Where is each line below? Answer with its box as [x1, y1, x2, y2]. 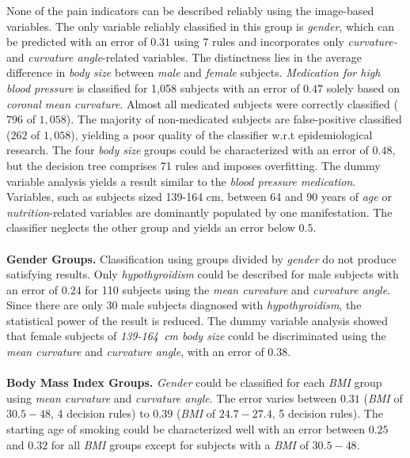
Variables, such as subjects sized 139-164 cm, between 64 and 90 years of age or [6, 188, 392, 205]
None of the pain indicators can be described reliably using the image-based [6, 2, 374, 18]
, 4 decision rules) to [51, 405, 150, 422]
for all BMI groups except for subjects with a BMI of [51, 436, 309, 452]
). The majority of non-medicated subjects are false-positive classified [66, 111, 402, 127]
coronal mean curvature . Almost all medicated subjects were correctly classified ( [6, 95, 398, 112]
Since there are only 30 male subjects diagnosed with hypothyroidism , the [6, 297, 362, 313]
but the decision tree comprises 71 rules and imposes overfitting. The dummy [6, 157, 381, 173]
